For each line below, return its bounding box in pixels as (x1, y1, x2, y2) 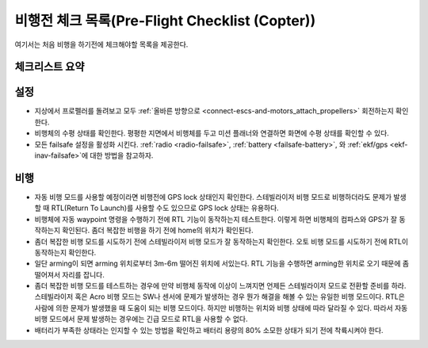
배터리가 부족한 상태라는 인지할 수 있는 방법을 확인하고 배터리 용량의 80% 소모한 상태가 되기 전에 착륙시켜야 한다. (34, 325, 384, 335)
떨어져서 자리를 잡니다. (34, 270, 105, 279)
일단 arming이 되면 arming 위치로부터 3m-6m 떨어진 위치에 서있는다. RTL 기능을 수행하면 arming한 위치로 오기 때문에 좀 (34, 258, 410, 269)
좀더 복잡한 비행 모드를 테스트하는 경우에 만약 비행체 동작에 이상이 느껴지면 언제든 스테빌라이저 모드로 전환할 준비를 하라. (34, 281, 407, 291)
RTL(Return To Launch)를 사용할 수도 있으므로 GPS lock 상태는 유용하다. (51, 203, 279, 213)
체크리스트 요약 (14, 60, 85, 74)
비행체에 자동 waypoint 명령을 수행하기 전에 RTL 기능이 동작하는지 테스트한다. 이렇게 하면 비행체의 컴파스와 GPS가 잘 (34, 214, 398, 224)
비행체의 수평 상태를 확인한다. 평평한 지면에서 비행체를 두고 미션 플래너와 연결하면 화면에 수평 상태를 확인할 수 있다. (34, 128, 390, 138)
